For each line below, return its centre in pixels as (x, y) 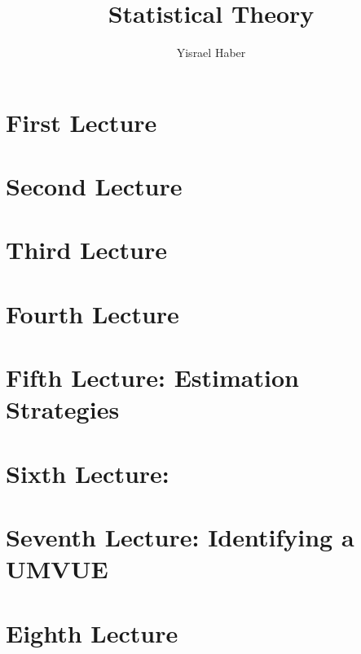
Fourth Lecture (92, 313)
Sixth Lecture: (88, 473)
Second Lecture (94, 186)
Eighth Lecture (92, 632)
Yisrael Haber (211, 53)
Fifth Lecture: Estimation (152, 377)
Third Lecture (86, 250)
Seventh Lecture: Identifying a (180, 537)
